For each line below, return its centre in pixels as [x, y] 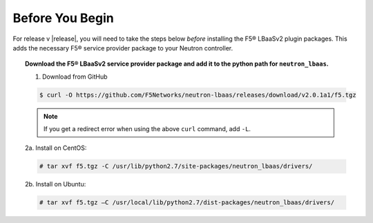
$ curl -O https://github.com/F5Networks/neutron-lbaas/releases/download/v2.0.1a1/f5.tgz [198, 95]
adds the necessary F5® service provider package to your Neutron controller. [123, 48]
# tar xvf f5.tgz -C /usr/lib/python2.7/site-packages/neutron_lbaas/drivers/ [176, 166]
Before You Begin [63, 18]
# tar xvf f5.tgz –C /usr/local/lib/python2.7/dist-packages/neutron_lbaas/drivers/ [187, 203]
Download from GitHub [75, 77]
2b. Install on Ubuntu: [56, 184]
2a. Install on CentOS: [56, 148]
